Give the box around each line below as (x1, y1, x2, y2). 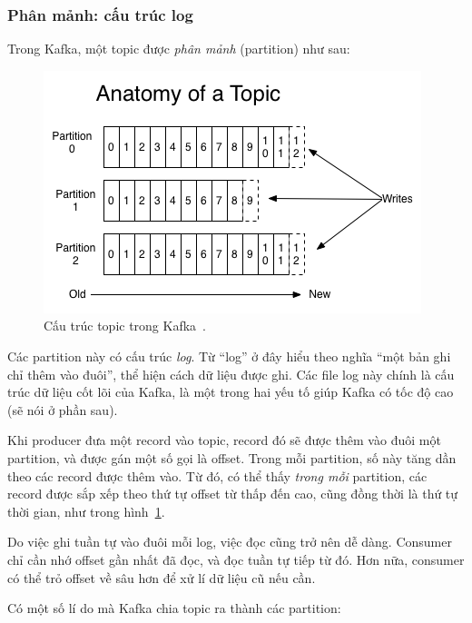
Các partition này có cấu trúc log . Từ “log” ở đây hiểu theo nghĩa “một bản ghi (7, 347, 451, 365)
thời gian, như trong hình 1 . (7, 501, 165, 520)
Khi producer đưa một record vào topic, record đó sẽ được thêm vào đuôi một (7, 430, 441, 450)
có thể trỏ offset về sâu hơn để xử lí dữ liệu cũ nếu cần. (7, 568, 316, 587)
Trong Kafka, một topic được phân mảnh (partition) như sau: (7, 39, 350, 58)
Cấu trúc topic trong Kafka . (44, 316, 207, 335)
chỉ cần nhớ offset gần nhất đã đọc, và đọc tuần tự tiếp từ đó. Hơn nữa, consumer (7, 549, 465, 569)
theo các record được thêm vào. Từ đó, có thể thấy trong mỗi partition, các (7, 466, 428, 485)
